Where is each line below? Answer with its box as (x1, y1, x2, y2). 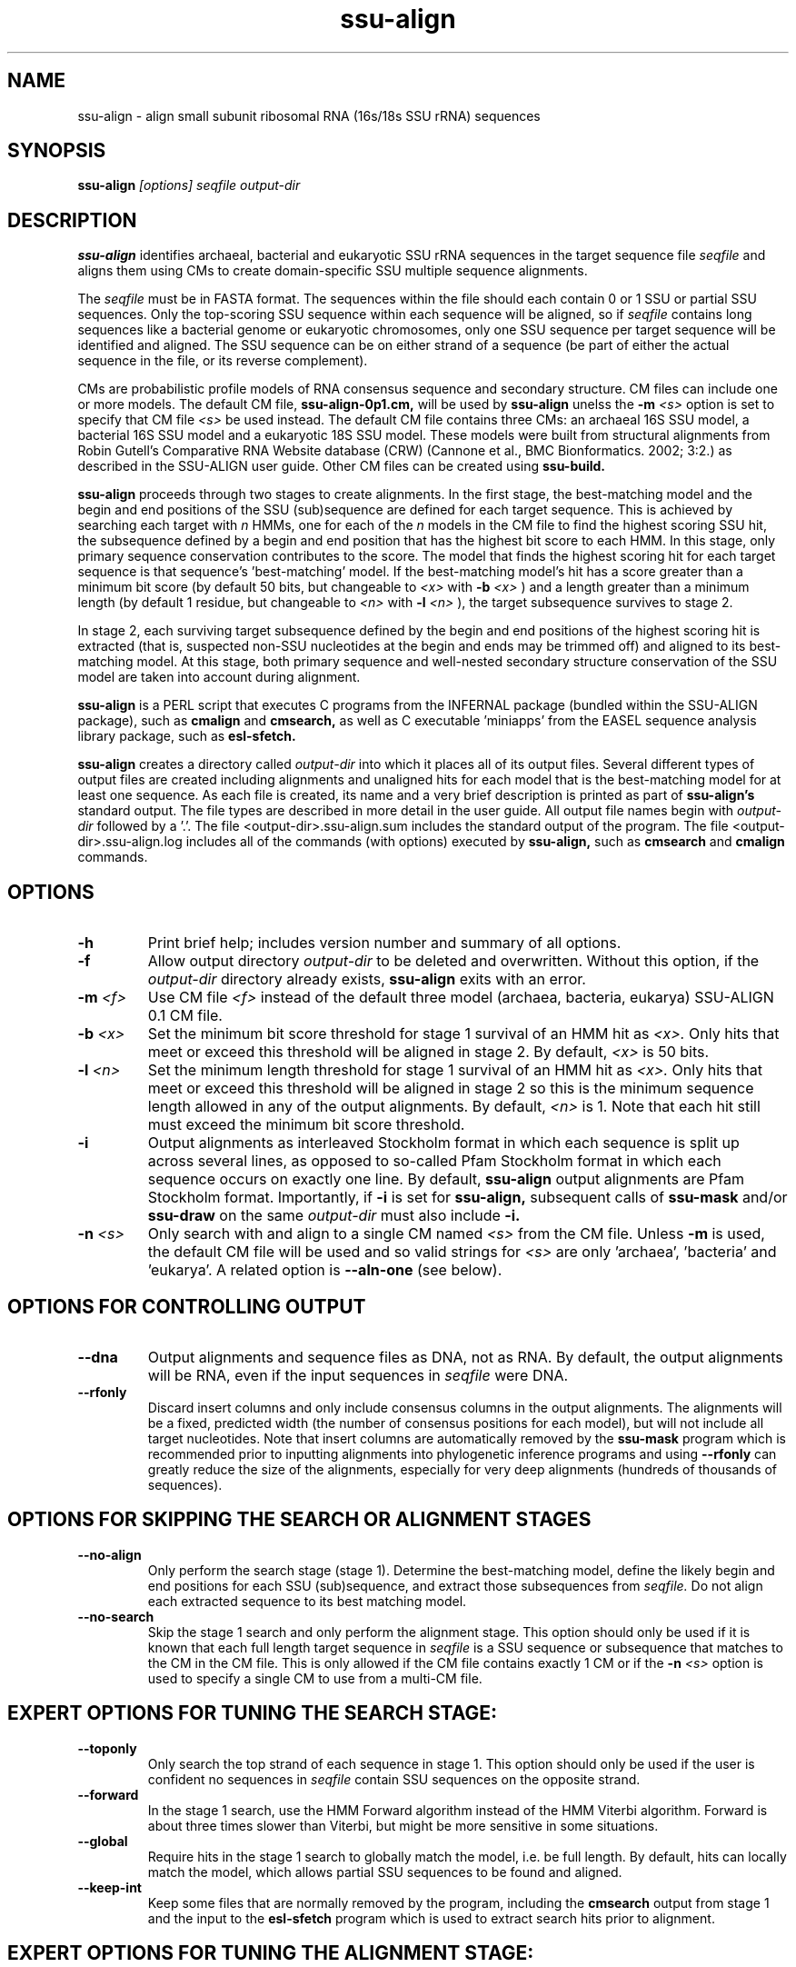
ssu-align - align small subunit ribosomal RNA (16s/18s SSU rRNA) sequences (77, 107, 541, 124)
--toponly (77, 1740, 137, 1756)
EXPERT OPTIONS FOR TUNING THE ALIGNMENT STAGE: (7, 1942, 534, 1965)
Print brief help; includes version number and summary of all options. (147, 934, 622, 953)
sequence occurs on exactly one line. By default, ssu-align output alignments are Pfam (147, 1170, 744, 1189)
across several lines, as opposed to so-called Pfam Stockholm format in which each (147, 1152, 721, 1171)
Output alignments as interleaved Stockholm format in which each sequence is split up (147, 1133, 740, 1153)
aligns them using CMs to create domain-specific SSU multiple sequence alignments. (77, 263, 588, 279)
